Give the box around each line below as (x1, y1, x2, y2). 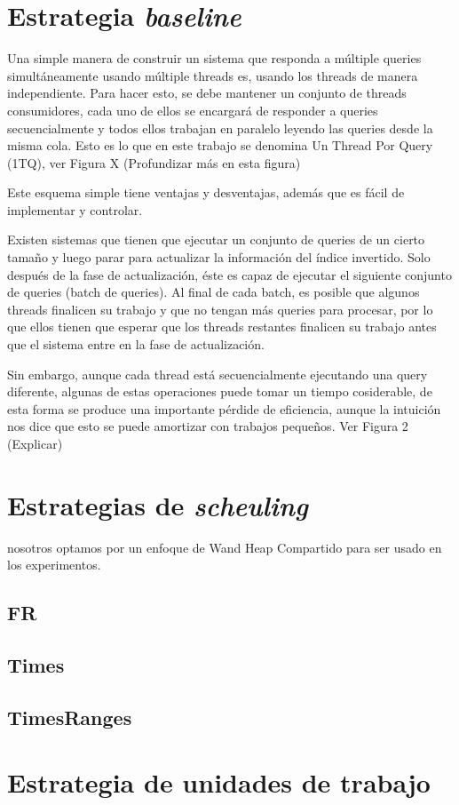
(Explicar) (7, 434, 63, 452)
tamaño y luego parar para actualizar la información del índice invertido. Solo (7, 248, 431, 267)
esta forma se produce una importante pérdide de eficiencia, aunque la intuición (7, 399, 441, 418)
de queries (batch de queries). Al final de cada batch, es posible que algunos (7, 283, 420, 301)
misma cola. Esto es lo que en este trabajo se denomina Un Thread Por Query (7, 136, 433, 155)
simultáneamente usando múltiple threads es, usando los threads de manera (7, 66, 418, 84)
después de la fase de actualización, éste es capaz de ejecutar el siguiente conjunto (7, 265, 452, 283)
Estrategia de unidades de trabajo (7, 764, 431, 801)
